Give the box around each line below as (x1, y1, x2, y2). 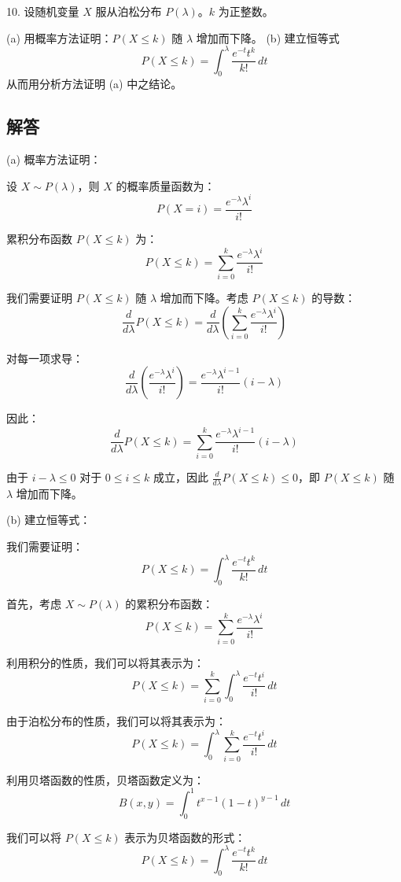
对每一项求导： (6, 349, 83, 366)
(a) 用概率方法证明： (6, 29, 112, 46)
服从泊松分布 (95, 3, 162, 19)
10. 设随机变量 (6, 3, 79, 19)
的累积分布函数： (125, 595, 214, 611)
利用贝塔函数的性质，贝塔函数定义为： (6, 771, 204, 788)
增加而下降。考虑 (160, 289, 248, 305)
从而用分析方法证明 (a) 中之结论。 (6, 76, 182, 92)
